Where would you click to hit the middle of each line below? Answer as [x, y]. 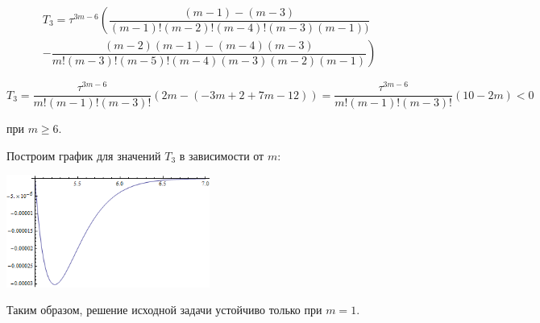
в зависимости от [222, 155]
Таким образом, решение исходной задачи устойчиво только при [164, 310]
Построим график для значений [84, 155]
